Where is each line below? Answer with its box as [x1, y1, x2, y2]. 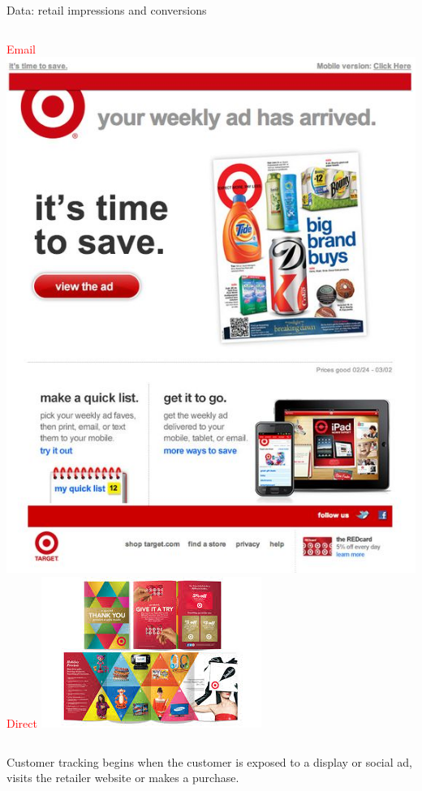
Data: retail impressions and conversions [6, 2, 207, 18]
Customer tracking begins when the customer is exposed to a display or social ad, [6, 753, 412, 770]
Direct [6, 715, 37, 732]
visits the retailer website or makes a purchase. [6, 769, 239, 786]
